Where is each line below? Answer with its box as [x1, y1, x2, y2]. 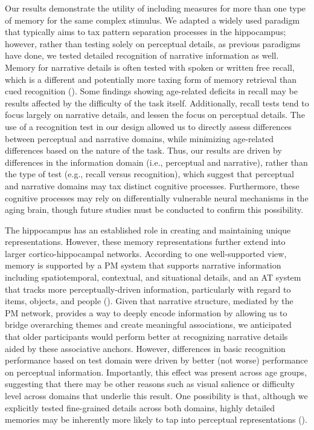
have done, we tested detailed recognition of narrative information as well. [5, 49, 279, 62]
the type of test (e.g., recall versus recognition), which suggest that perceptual [5, 168, 294, 180]
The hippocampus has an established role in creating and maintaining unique [5, 223, 291, 236]
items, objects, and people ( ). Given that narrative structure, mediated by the [5, 295, 293, 307]
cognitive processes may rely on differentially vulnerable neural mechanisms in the [5, 191, 309, 204]
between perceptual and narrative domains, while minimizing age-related [5, 132, 274, 145]
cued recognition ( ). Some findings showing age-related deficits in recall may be [5, 85, 298, 97]
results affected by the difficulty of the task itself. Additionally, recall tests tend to [5, 96, 309, 109]
